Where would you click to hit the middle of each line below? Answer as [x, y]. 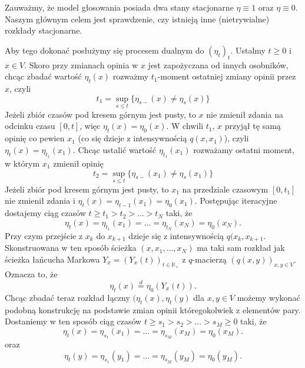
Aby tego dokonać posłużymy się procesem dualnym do [105, 50]
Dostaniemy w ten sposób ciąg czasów [73, 321]
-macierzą [209, 259]
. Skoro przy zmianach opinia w [81, 64]
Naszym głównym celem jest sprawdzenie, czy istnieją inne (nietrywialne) [137, 19]
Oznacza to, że [31, 274]
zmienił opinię [78, 163]
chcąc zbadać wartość [43, 76]
